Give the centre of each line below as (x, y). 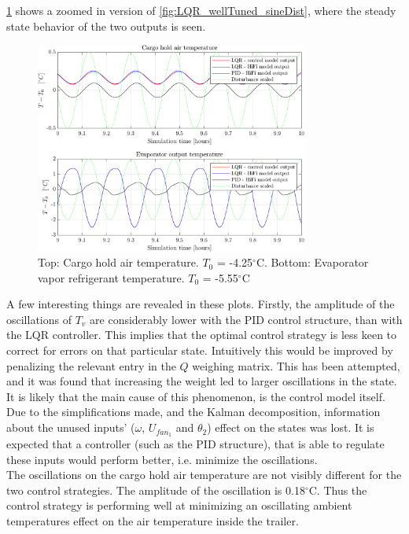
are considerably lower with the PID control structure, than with (246, 319)
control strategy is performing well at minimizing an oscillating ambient (179, 505)
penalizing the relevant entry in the (91, 365)
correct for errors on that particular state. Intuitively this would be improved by (200, 350)
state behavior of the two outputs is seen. (106, 26)
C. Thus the (338, 490)
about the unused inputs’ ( (71, 427)
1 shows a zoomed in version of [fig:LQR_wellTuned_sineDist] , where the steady (201, 10)
